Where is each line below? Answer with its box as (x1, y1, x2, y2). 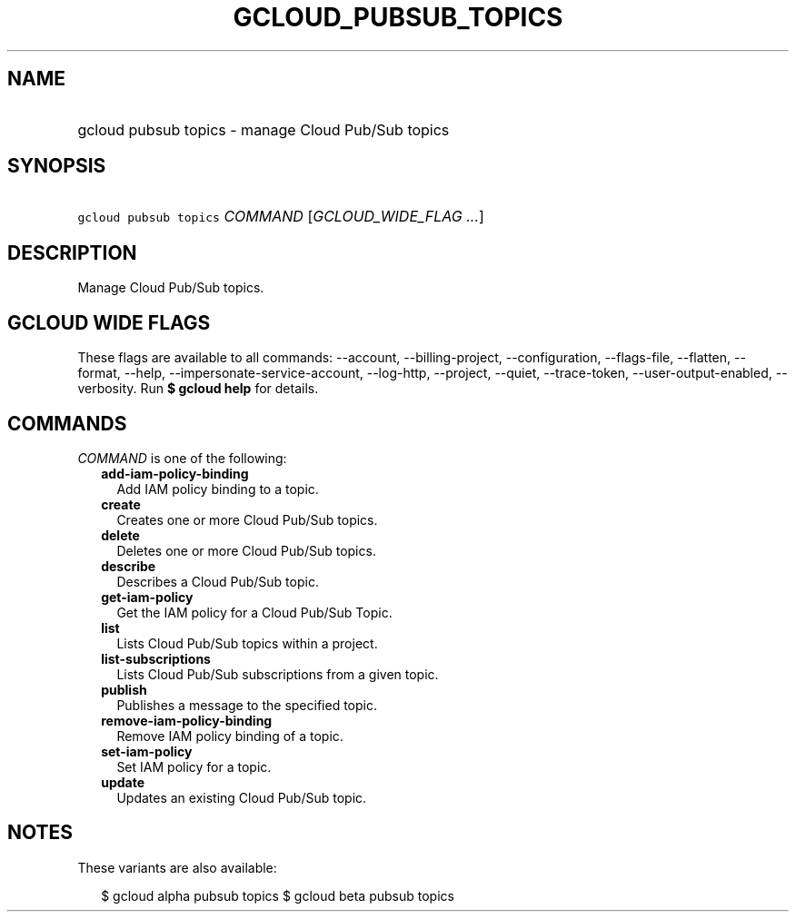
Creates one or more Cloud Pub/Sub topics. (116, 511, 378, 528)
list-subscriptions (101, 650, 211, 667)
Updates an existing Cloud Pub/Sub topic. (116, 789, 367, 805)
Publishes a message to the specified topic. (116, 697, 377, 713)
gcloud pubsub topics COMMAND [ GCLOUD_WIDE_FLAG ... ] (77, 207, 484, 226)
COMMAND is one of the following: (77, 450, 287, 466)
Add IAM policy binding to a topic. (116, 480, 319, 497)
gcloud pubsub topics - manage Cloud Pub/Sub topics (77, 120, 450, 139)
